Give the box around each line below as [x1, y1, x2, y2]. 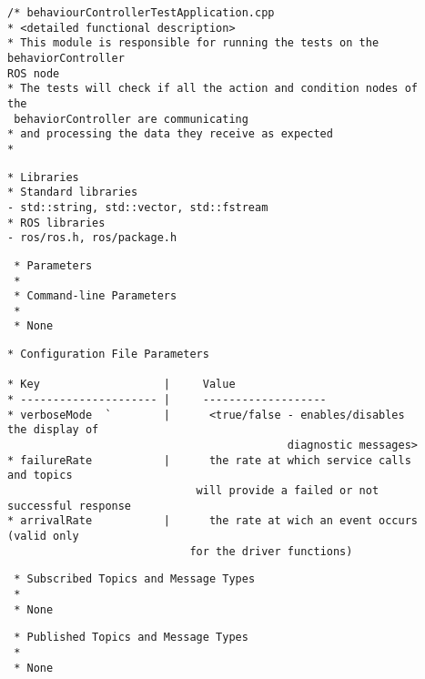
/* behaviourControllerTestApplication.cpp [7, 6, 275, 19]
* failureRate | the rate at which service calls [7, 453, 411, 467]
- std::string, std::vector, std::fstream [7, 200, 268, 214]
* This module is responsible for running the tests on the [7, 36, 379, 50]
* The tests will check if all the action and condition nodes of [7, 82, 419, 96]
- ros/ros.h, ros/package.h [7, 231, 177, 245]
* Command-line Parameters [14, 289, 177, 303]
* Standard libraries [7, 186, 138, 199]
